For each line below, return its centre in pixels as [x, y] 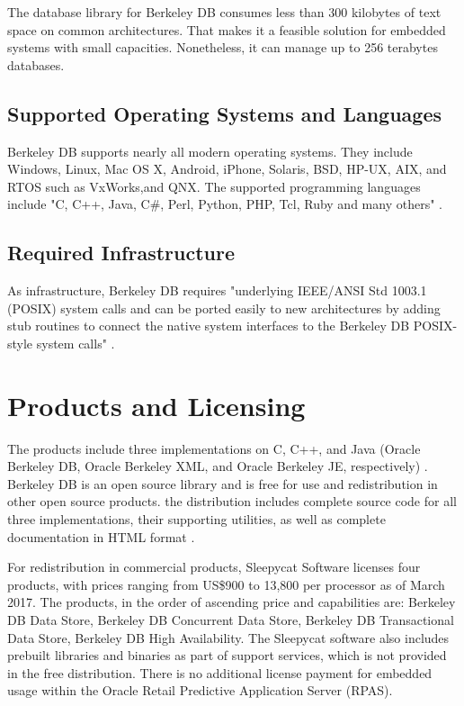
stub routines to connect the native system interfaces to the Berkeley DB [209, 326]
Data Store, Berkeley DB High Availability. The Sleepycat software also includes [228, 637]
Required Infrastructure [121, 253]
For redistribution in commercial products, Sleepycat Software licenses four [214, 567]
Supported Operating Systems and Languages [224, 113]
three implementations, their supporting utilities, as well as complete [196, 519]
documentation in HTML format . [101, 536]
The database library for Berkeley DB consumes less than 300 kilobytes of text [224, 12]
